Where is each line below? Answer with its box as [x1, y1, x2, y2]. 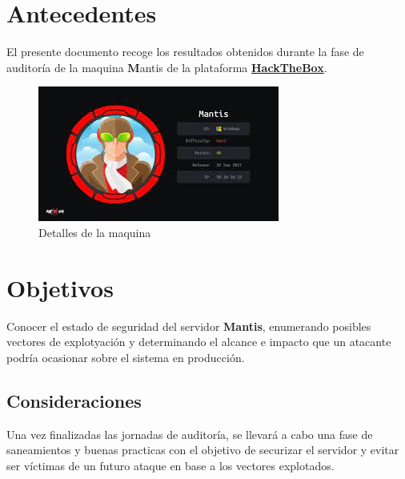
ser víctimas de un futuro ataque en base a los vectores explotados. [6, 457, 335, 473]
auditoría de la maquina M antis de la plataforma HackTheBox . [6, 58, 327, 75]
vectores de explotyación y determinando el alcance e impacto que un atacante [6, 333, 391, 350]
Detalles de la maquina [38, 223, 151, 240]
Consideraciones [6, 388, 142, 413]
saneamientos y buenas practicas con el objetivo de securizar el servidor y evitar [6, 441, 399, 458]
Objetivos [6, 271, 114, 304]
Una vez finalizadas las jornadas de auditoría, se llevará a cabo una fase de [6, 425, 373, 442]
